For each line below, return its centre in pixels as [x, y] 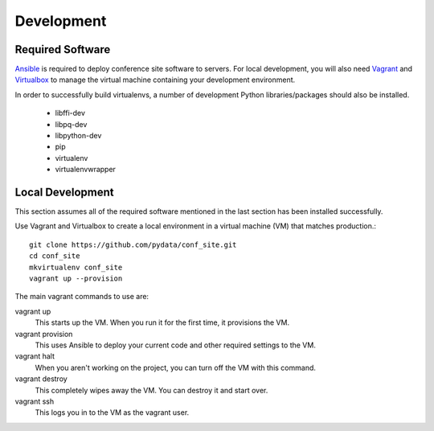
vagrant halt [35, 356]
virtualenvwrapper [86, 170]
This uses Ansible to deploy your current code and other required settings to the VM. [176, 345]
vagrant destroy [41, 379]
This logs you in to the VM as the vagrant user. [112, 413]
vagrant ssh [35, 401]
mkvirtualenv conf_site [76, 267]
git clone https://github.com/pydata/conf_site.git [133, 244]
